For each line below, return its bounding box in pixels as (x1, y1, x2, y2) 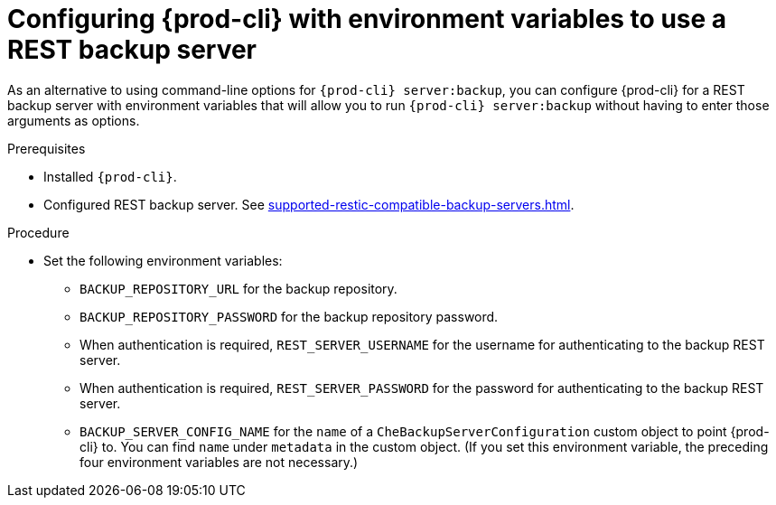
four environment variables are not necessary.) (79, 454, 359, 470)
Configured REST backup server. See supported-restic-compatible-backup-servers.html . (43, 196, 575, 212)
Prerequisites (7, 140, 86, 156)
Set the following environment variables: (43, 252, 283, 268)
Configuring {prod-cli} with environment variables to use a (7, 4, 727, 34)
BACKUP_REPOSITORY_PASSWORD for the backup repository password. (79, 308, 499, 324)
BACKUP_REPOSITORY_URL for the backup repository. (79, 280, 397, 296)
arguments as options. (7, 112, 140, 128)
